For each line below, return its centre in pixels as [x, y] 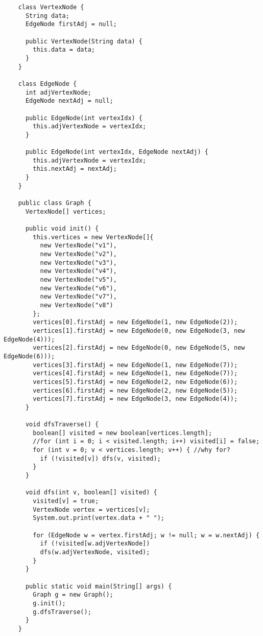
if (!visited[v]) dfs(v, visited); [100, 458]
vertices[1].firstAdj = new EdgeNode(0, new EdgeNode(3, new [139, 331]
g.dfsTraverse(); [62, 612]
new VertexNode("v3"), [78, 263]
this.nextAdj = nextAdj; [75, 169]
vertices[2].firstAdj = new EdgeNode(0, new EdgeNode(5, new [139, 348]
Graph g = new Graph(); [73, 595]
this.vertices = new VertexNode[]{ [93, 237]
